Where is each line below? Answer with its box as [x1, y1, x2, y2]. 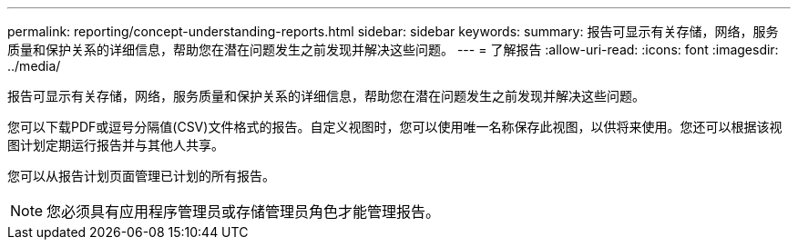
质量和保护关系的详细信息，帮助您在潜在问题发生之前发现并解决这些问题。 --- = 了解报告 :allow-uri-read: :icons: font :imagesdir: [7, 42, 779, 57]
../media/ [7, 58, 61, 74]
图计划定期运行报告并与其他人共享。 [7, 137, 224, 153]
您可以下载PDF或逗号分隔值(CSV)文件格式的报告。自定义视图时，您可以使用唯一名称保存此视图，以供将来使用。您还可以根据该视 [7, 119, 783, 134]
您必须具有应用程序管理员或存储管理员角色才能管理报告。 [46, 203, 441, 221]
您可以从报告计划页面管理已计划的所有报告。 [7, 168, 275, 183]
